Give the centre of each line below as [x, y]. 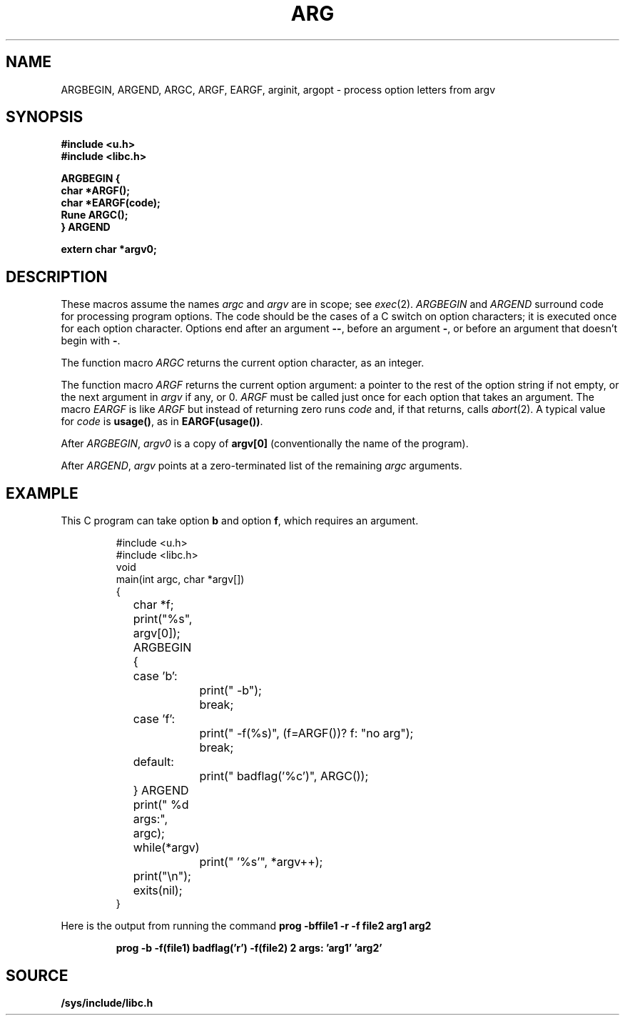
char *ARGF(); [96, 191]
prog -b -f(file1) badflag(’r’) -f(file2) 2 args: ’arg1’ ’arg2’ [249, 948]
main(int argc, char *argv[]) [180, 579]
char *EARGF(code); [111, 203]
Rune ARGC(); [95, 215]
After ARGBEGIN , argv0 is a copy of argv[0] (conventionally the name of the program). [265, 444]
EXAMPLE [42, 493]
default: [153, 762]
